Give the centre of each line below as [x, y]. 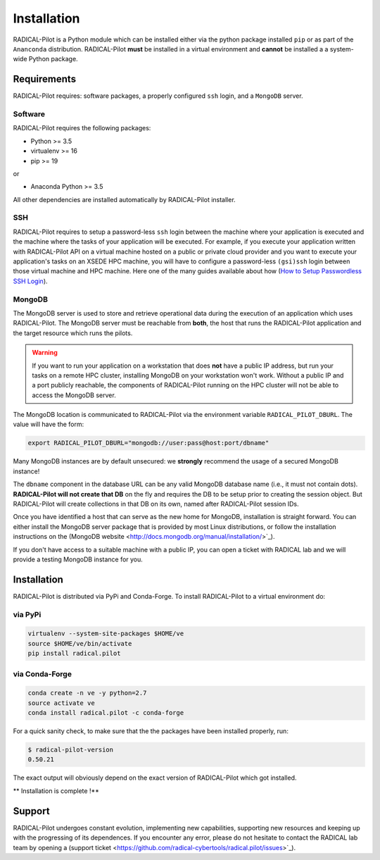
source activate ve [61, 703]
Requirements [45, 79]
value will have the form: [49, 424]
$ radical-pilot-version [71, 750]
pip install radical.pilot [74, 654]
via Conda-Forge [42, 674]
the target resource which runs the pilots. [73, 333]
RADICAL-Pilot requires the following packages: [82, 128]
